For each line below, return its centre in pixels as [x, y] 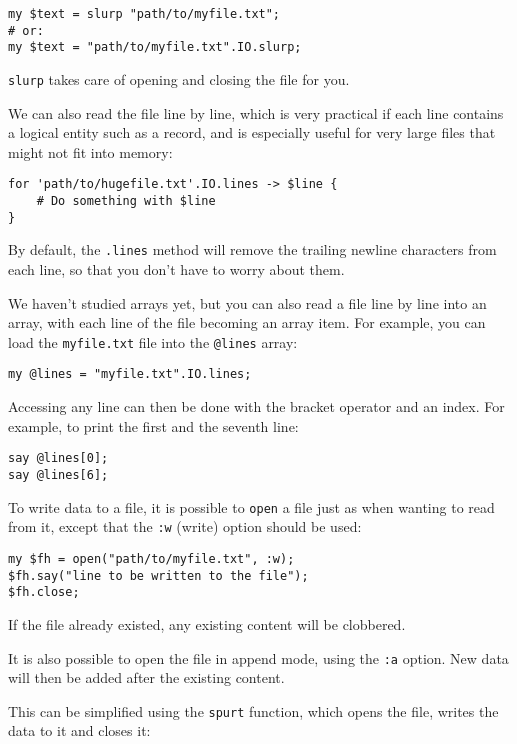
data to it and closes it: [79, 730]
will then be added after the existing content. [146, 677]
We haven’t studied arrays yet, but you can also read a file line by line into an [247, 302]
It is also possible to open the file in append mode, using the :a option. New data [258, 657]
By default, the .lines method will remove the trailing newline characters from [252, 249]
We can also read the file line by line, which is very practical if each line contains [256, 112]
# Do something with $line [126, 201]
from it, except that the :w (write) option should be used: [185, 526]
